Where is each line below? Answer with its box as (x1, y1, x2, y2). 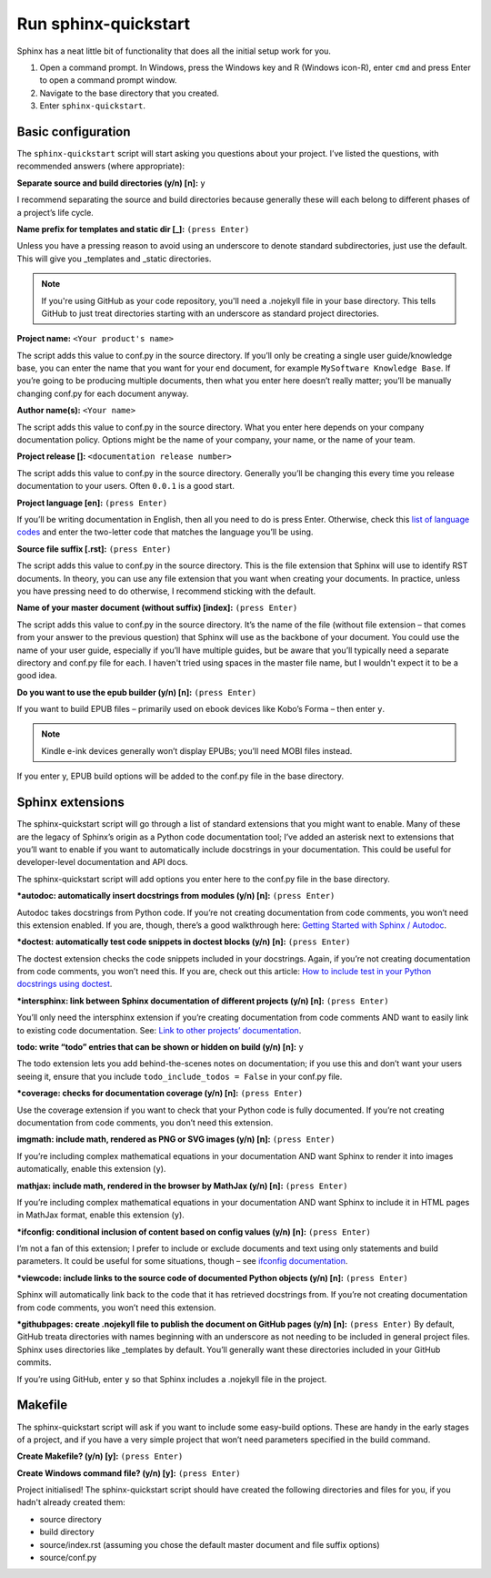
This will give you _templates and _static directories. (16, 253, 212, 264)
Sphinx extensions (16, 795, 125, 810)
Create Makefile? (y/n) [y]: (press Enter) (16, 1451, 184, 1461)
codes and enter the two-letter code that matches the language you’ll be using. (16, 526, 314, 537)
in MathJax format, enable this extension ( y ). (16, 1209, 185, 1220)
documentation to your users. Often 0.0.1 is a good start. (16, 481, 235, 492)
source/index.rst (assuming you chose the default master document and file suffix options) (39, 1539, 381, 1550)
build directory (39, 1526, 95, 1538)
